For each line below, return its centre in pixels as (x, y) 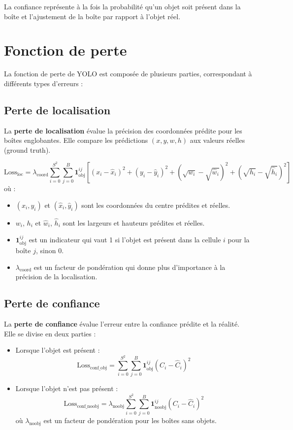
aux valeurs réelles (217, 140)
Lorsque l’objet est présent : (58, 350)
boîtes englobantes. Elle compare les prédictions (76, 140)
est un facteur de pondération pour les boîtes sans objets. (130, 420)
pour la (239, 239)
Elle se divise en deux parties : (50, 333)
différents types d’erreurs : (44, 83)
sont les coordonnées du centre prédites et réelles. (156, 205)
